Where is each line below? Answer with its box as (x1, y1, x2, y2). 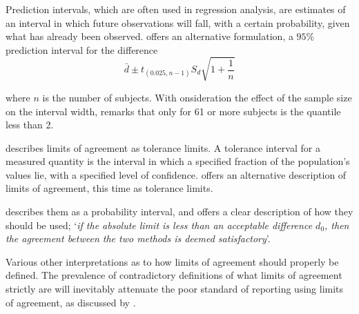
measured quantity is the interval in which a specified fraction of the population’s (6, 154, 350, 168)
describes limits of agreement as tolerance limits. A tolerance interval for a (6, 140, 320, 155)
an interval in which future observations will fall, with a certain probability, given (6, 15, 350, 30)
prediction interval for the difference (6, 42, 158, 57)
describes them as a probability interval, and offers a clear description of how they (6, 204, 353, 219)
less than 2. (6, 117, 54, 132)
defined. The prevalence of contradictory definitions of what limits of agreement (6, 268, 342, 282)
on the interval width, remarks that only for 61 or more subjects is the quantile (6, 104, 341, 118)
